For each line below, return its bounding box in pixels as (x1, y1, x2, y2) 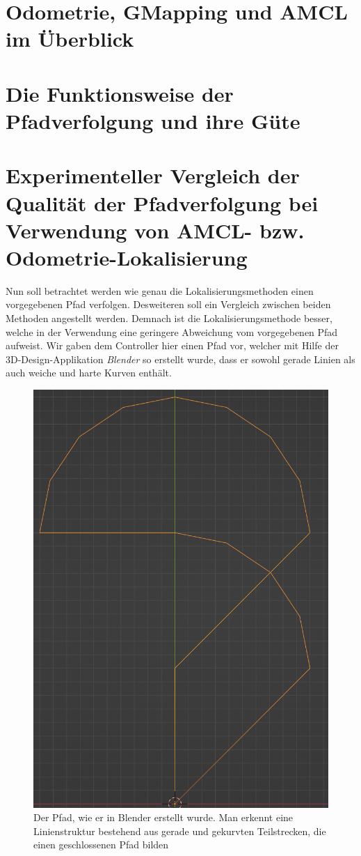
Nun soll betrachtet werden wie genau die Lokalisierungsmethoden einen (6, 283, 314, 298)
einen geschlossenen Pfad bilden (33, 837, 169, 852)
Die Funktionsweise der (6, 79, 234, 107)
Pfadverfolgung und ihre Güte (6, 106, 300, 135)
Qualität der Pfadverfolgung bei (6, 188, 319, 217)
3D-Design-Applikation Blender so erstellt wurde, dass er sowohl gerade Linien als (6, 351, 355, 366)
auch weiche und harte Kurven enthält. (6, 365, 172, 380)
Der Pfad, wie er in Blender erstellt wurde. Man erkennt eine (33, 810, 294, 825)
